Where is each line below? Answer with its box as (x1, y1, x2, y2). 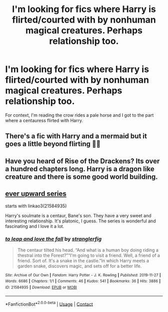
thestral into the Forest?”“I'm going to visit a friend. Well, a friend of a (17, 252, 160, 258)
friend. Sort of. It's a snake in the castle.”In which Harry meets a (17, 257, 149, 263)
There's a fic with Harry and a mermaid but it (5, 132, 147, 141)
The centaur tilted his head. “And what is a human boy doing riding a (17, 247, 159, 253)
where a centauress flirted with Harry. (5, 117, 83, 123)
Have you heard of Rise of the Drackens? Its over (5, 157, 160, 165)
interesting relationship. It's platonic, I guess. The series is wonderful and (5, 218, 156, 224)
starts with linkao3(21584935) (5, 203, 67, 209)
